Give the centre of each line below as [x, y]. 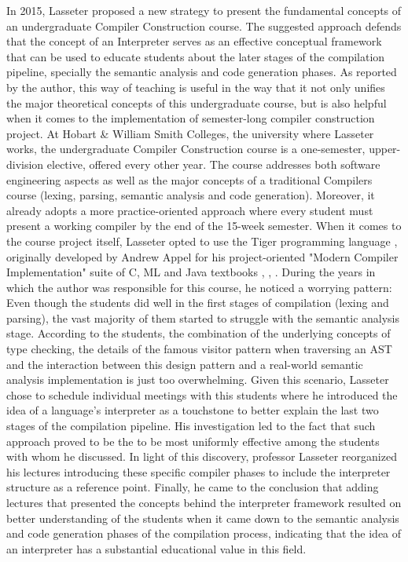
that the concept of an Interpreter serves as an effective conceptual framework [194, 41]
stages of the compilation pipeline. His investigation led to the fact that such [191, 426]
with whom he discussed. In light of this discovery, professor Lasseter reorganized [202, 456]
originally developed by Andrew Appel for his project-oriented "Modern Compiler [202, 256]
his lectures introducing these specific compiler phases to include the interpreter [198, 471]
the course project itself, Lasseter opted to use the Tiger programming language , [202, 241]
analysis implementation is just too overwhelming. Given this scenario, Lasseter [198, 380]
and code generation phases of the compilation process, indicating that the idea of [204, 533]
